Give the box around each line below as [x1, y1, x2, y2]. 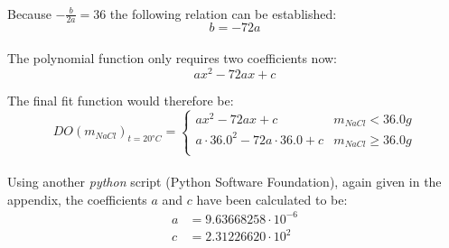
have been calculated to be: [196, 189, 348, 208]
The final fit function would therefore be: [7, 90, 234, 109]
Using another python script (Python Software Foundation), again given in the [7, 171, 442, 190]
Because [7, 4, 51, 23]
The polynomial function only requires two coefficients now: [7, 49, 338, 68]
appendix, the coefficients [7, 189, 147, 208]
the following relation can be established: [109, 4, 337, 23]
